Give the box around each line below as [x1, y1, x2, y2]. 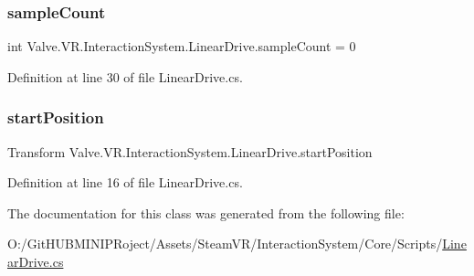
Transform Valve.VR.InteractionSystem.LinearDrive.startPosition [7, 142, 373, 161]
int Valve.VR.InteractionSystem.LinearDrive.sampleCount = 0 [7, 37, 356, 56]
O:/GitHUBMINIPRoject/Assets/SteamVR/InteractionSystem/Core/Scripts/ [7, 234, 443, 253]
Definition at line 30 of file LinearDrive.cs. [7, 67, 243, 86]
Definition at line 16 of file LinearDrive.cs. [7, 173, 243, 192]
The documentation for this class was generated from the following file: [7, 203, 405, 222]
